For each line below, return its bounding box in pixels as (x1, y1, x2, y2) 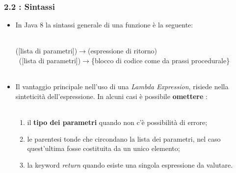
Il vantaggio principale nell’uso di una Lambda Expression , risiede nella (15, 81, 229, 92)
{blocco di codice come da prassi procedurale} (91, 55, 230, 65)
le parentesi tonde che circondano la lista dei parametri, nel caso (27, 133, 221, 144)
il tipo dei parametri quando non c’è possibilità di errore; (27, 117, 208, 127)
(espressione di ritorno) (87, 46, 157, 56)
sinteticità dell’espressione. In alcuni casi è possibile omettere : (15, 91, 208, 101)
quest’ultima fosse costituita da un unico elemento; (27, 143, 180, 153)
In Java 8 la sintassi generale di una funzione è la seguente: (15, 20, 193, 30)
